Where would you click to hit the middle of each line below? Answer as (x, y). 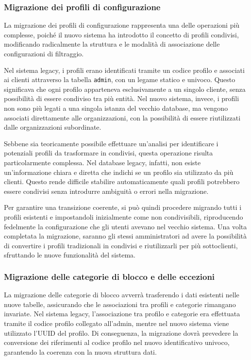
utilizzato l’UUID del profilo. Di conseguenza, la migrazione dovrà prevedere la (121, 333)
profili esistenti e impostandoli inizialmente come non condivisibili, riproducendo (124, 216)
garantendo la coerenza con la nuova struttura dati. (80, 351)
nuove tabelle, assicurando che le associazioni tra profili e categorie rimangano (120, 304)
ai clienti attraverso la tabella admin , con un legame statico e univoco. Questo (120, 79)
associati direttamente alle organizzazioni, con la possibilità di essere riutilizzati (122, 117)
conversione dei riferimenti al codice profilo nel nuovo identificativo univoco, (117, 342)
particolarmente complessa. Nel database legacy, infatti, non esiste (102, 162)
